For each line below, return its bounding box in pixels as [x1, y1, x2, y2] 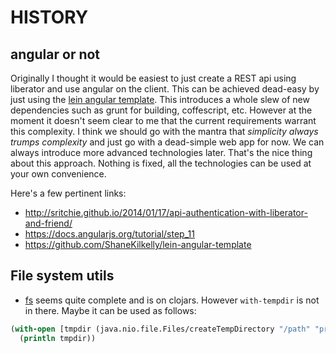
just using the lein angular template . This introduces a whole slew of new [10, 94, 310, 105]
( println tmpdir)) [19, 333, 97, 343]
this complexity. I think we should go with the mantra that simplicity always [10, 126, 319, 137]
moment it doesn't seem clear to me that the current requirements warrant [10, 115, 317, 126]
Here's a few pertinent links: [10, 187, 127, 199]
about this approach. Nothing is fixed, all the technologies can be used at [10, 157, 312, 169]
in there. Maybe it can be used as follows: [24, 304, 197, 316]
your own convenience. [10, 168, 107, 180]
